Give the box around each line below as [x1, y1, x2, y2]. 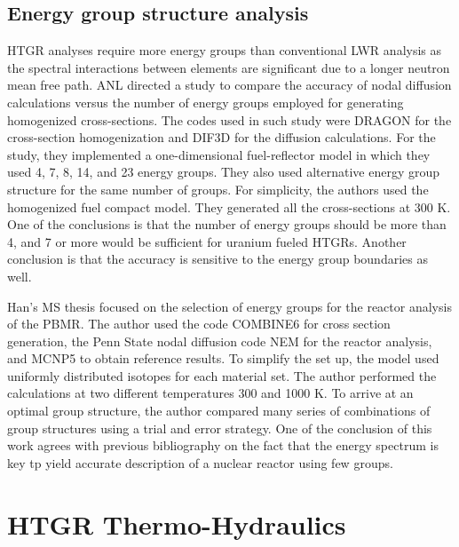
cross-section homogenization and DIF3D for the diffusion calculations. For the [7, 128, 436, 147]
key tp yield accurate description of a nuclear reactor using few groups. [7, 453, 393, 472]
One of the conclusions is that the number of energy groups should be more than [7, 215, 447, 234]
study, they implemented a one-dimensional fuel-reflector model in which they [7, 145, 431, 163]
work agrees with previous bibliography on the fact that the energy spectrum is [7, 436, 439, 455]
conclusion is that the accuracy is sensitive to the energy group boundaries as [7, 250, 428, 268]
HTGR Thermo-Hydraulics [7, 505, 346, 542]
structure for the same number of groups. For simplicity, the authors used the [7, 179, 429, 198]
